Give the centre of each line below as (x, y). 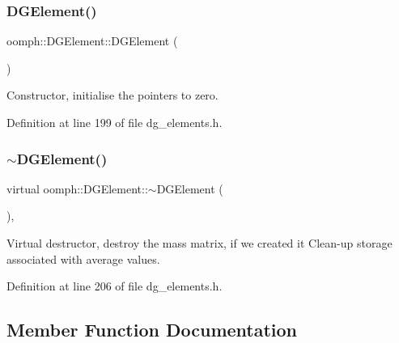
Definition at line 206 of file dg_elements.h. (115, 286)
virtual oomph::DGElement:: (77, 188)
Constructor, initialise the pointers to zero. (112, 95)
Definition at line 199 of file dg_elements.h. (115, 122)
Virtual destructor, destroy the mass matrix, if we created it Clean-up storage (199, 243)
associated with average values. (83, 258)
